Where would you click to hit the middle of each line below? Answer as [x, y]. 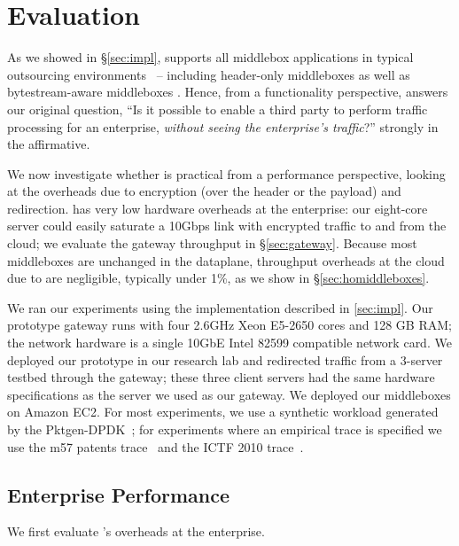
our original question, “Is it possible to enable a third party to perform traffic [218, 109]
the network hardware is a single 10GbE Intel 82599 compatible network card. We [229, 343]
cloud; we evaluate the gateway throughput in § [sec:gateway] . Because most [212, 243]
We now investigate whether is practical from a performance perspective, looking [226, 173]
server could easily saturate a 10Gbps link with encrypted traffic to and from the [227, 226]
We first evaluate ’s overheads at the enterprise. [136, 531]
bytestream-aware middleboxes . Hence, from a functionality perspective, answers [228, 92]
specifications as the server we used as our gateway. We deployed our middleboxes [229, 394]
